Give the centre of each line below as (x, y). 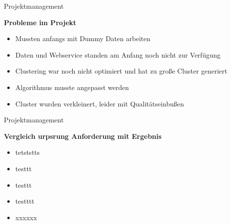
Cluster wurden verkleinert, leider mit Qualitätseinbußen (100, 103)
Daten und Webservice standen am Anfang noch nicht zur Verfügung (118, 54)
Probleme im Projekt (40, 22)
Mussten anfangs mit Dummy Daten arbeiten (83, 38)
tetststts (27, 152)
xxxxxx (26, 217)
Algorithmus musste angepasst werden (72, 87)
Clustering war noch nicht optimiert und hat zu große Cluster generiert (121, 71)
